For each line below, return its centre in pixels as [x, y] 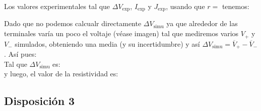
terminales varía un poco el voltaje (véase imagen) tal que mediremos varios [121, 33]
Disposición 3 [40, 101]
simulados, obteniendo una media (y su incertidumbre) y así [107, 43]
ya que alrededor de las [202, 23]
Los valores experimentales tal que [57, 6]
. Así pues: [20, 53]
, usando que [185, 6]
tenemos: [236, 6]
